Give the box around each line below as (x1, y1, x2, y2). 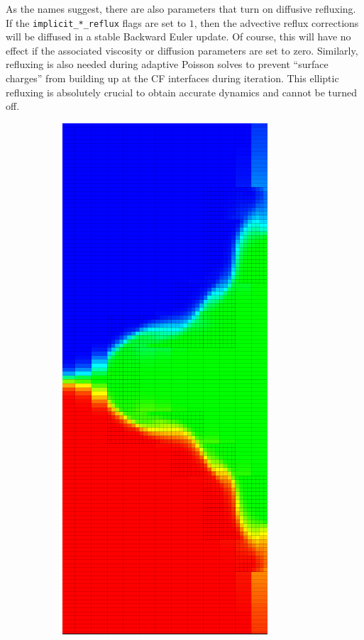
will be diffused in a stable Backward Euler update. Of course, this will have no (6, 29, 351, 44)
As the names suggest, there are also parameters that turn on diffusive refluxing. (6, 1, 356, 16)
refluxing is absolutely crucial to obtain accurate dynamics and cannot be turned (6, 84, 358, 99)
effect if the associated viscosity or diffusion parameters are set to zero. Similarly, (6, 43, 358, 57)
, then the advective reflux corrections (194, 15, 359, 30)
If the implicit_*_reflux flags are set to (6, 15, 187, 30)
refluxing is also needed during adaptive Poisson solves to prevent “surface (6, 57, 329, 72)
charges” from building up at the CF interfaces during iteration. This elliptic (6, 71, 339, 86)
